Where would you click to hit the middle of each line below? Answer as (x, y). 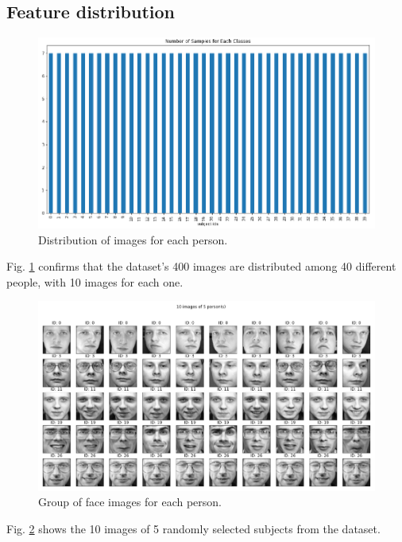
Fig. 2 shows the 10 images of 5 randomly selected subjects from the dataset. (193, 528)
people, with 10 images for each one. (95, 281)
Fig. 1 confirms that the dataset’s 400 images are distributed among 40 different (201, 266)
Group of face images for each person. (130, 502)
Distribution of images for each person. (133, 239)
